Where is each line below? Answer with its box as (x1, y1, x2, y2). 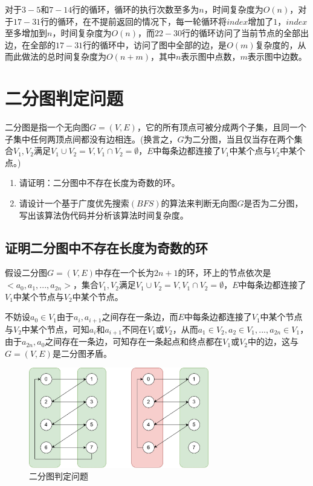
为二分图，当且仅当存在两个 (184, 132, 294, 145)
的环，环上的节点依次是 (178, 266, 271, 279)
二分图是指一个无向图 (5, 121, 89, 133)
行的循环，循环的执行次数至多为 (72, 3, 199, 15)
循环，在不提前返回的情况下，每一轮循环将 (57, 14, 227, 27)
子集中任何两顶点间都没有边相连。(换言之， (5, 132, 178, 145)
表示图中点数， (181, 50, 240, 63)
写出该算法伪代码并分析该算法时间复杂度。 (19, 208, 189, 221)
